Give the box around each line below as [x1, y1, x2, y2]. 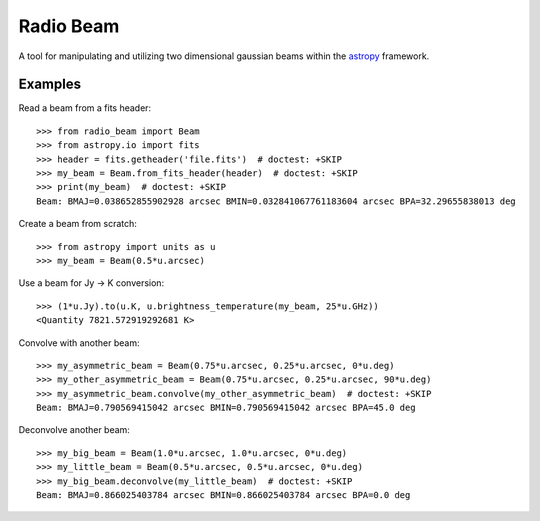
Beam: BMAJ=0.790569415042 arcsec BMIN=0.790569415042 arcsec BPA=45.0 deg [36, 402, 416, 414]
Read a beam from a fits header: [18, 102, 152, 114]
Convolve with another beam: [18, 336, 140, 349]
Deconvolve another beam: [18, 424, 130, 436]
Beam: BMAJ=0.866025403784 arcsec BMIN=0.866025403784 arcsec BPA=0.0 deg [36, 490, 411, 501]
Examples [18, 76, 82, 93]
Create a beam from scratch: [18, 218, 137, 230]
